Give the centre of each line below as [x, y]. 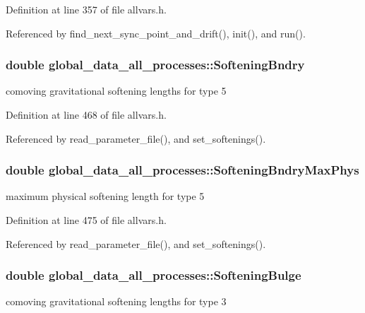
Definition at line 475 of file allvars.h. [86, 220]
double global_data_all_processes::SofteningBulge [154, 275]
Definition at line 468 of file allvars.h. [86, 114]
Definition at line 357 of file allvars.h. [86, 9]
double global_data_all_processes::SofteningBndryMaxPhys [182, 170]
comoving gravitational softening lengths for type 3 [116, 301]
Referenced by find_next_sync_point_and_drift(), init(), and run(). [156, 33]
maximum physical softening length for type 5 [105, 196]
